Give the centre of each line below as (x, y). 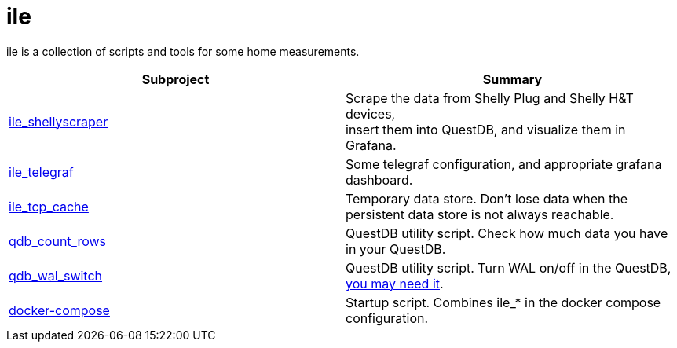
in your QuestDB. (396, 249)
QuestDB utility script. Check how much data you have (507, 233)
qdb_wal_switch (56, 275)
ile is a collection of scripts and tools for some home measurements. (183, 51)
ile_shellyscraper (59, 121)
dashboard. (379, 179)
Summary (512, 79)
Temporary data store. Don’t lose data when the (487, 198)
